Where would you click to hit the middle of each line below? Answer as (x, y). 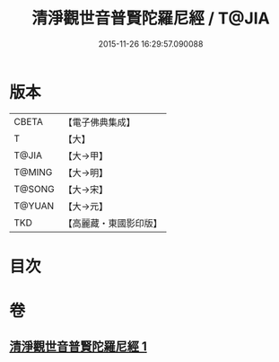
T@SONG (35, 189)
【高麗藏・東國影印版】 (113, 223)
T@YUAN (34, 206)
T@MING (33, 172)
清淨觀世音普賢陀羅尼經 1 (78, 347)
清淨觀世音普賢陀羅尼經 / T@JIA (151, 18)
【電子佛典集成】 (100, 122)
